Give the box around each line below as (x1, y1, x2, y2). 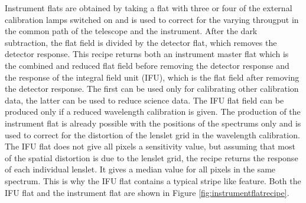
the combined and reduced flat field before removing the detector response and (5, 59, 289, 71)
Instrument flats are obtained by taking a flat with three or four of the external (5, 2, 292, 14)
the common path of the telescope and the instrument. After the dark (5, 25, 258, 37)
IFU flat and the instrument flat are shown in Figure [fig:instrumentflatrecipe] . (5, 186, 289, 198)
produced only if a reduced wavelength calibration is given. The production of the (5, 105, 301, 118)
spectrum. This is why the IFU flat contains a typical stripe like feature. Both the (5, 174, 301, 187)
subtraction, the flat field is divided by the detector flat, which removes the (5, 36, 277, 48)
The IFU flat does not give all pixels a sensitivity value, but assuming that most (5, 140, 295, 152)
